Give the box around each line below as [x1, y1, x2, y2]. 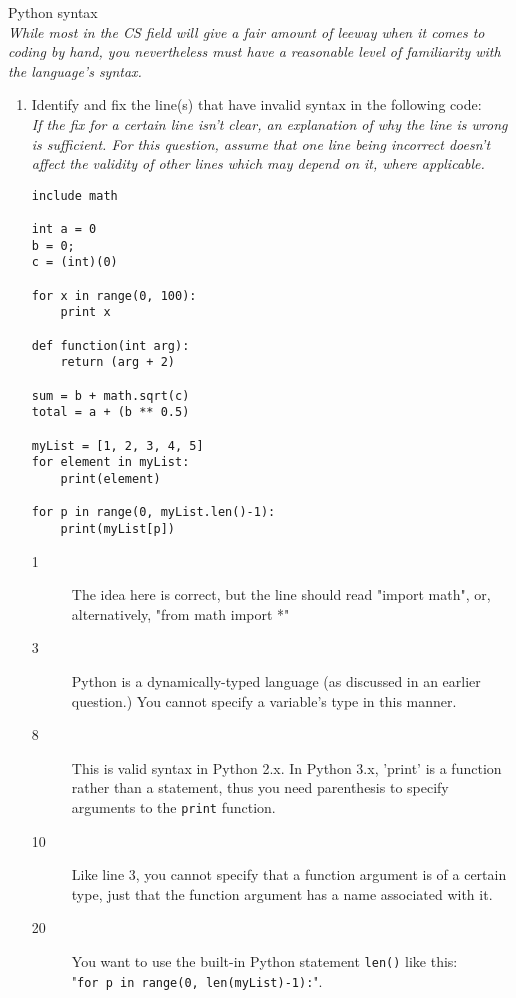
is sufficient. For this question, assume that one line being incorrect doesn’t [31, 133, 491, 154]
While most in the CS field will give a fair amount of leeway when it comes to [8, 21, 485, 42]
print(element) [60, 471, 161, 486]
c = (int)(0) [31, 255, 118, 270]
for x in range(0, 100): [31, 288, 197, 303]
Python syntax [8, 2, 98, 22]
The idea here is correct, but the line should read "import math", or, [71, 584, 491, 605]
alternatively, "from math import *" [71, 603, 290, 624]
